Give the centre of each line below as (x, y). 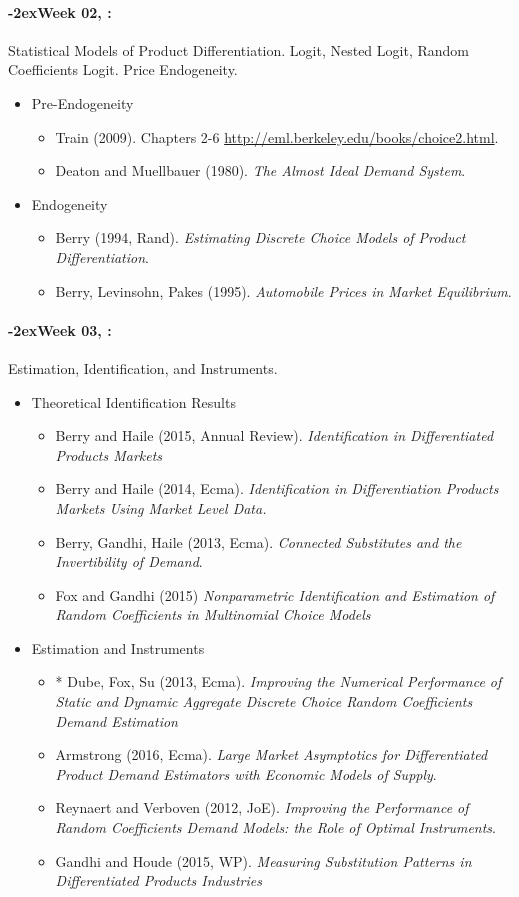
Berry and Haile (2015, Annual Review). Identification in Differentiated (274, 435)
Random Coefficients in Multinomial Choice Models (213, 614)
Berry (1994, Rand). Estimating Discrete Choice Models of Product (260, 237)
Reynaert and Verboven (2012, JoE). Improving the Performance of (262, 807)
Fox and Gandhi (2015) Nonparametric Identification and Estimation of (275, 594)
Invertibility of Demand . (129, 561)
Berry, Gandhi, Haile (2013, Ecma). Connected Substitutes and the (258, 541)
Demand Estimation (116, 720)
